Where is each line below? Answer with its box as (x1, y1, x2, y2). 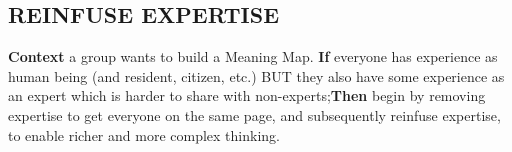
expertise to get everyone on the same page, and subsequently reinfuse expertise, (8, 104, 501, 125)
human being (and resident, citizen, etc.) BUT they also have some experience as (8, 65, 505, 86)
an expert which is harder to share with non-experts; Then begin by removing (8, 85, 486, 106)
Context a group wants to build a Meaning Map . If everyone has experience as (8, 46, 498, 67)
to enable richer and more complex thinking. (8, 124, 280, 145)
